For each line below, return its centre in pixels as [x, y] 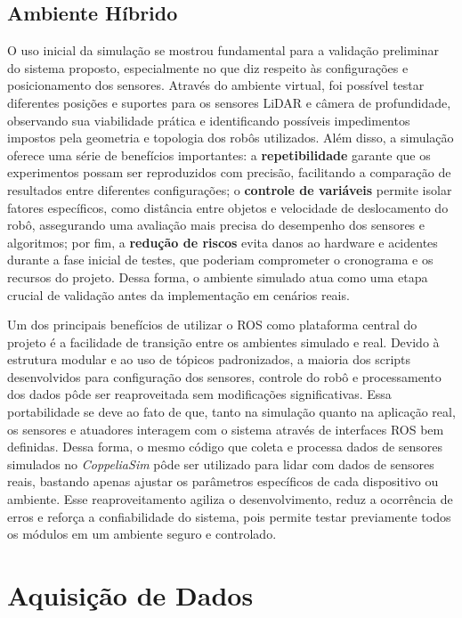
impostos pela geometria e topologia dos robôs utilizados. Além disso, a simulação [231, 138]
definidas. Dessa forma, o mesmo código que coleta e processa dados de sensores [225, 447]
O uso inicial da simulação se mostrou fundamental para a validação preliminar [223, 50]
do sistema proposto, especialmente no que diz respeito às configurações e [208, 67]
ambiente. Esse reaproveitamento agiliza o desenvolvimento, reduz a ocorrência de [230, 499]
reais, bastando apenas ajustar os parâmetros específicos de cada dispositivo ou [223, 481]
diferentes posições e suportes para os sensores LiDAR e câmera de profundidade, [229, 102]
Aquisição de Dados [130, 595]
